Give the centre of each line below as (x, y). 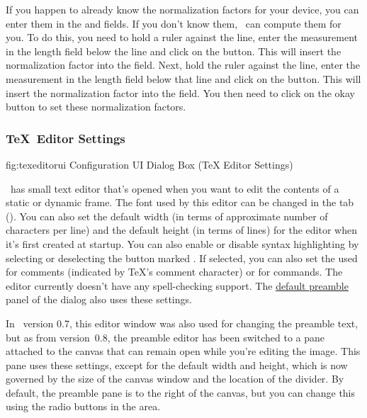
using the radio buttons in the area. (83, 406)
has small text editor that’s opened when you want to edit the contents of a (175, 188)
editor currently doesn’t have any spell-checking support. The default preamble (177, 285)
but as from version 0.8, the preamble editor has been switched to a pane (165, 337)
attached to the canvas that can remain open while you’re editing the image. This (183, 351)
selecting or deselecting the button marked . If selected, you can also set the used (182, 258)
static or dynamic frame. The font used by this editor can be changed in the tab (180, 202)
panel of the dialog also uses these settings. (99, 299)
